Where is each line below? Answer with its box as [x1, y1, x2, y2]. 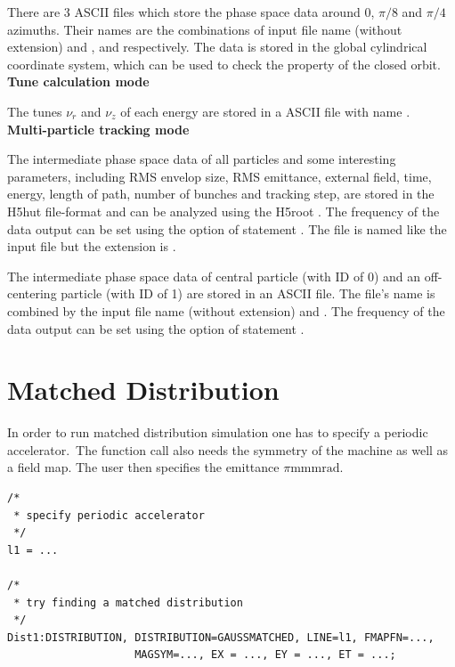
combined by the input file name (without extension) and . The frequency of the [7, 301, 445, 320]
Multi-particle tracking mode [7, 119, 190, 138]
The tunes [7, 102, 62, 120]
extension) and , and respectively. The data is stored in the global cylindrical [7, 37, 427, 56]
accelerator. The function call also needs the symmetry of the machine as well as [7, 440, 449, 459]
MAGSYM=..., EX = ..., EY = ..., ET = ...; [134, 648, 396, 662]
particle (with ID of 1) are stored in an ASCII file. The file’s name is [61, 284, 435, 303]
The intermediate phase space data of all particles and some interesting [7, 150, 396, 168]
